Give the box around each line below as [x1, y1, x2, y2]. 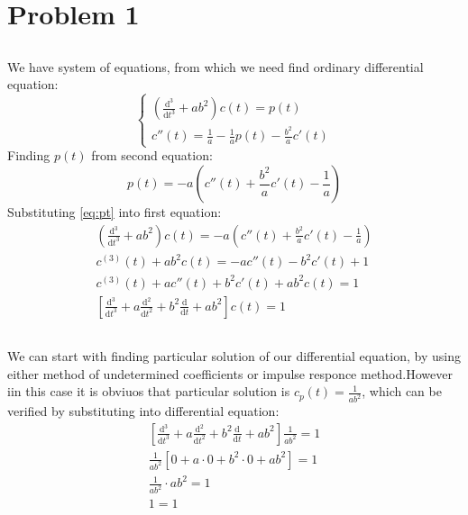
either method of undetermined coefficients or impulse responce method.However [7, 364, 453, 383]
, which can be [362, 382, 442, 401]
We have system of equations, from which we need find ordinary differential [7, 57, 424, 76]
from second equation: [91, 146, 213, 165]
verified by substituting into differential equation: [7, 402, 280, 420]
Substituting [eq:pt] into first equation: [7, 203, 222, 221]
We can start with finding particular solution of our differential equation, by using [7, 347, 461, 366]
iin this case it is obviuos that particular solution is [7, 382, 290, 401]
